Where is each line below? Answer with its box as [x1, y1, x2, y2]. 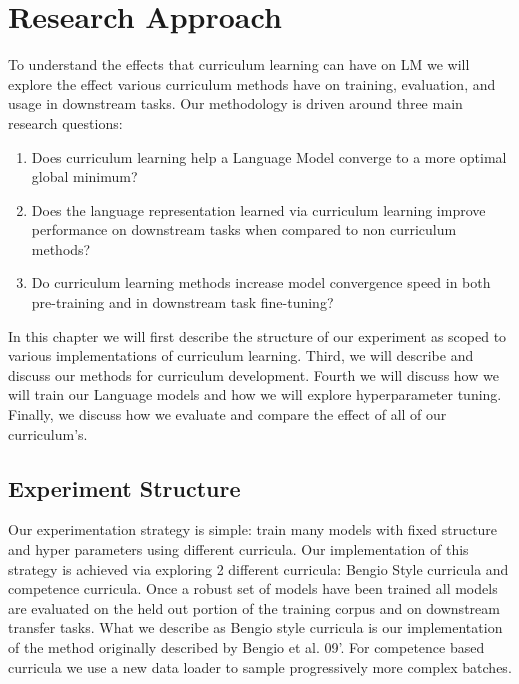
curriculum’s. [8, 423, 88, 444]
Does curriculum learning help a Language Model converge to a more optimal [31, 146, 507, 167]
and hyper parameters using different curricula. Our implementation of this [8, 539, 469, 560]
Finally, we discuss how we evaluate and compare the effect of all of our [8, 404, 447, 425]
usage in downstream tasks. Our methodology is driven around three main [8, 93, 463, 114]
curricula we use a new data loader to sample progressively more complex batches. [8, 656, 512, 677]
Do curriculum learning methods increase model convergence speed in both [31, 272, 491, 293]
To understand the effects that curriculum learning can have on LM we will [8, 54, 470, 75]
